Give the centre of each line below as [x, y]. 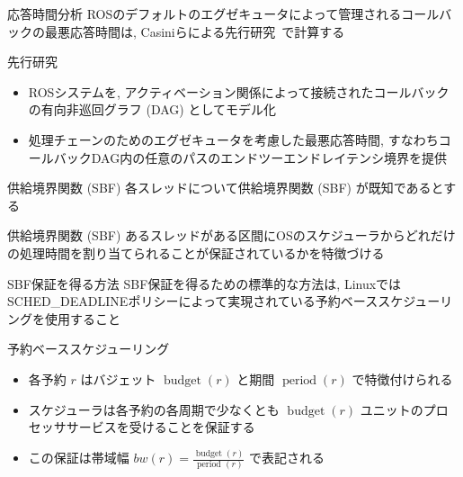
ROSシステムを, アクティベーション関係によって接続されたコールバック [239, 91]
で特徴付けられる [402, 378]
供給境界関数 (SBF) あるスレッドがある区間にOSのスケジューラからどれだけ [231, 235]
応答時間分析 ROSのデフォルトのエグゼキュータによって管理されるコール [223, 13]
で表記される [287, 457]
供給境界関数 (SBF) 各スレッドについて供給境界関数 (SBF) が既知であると [226, 188]
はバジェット [118, 378]
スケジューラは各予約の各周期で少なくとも [154, 409]
